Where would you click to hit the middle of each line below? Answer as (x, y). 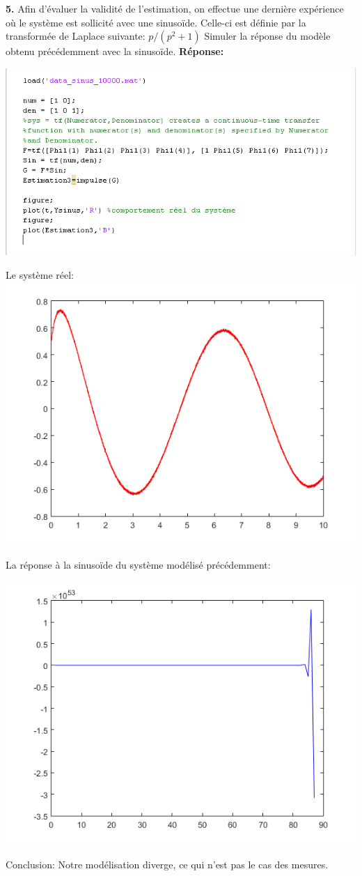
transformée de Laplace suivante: (76, 36)
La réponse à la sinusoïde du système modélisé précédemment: (138, 564)
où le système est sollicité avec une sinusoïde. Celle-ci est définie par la (156, 22)
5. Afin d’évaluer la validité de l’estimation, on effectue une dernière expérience (175, 8)
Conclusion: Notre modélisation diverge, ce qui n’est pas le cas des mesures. (167, 865)
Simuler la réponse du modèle (267, 36)
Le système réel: (40, 274)
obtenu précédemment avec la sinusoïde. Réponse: (115, 51)
